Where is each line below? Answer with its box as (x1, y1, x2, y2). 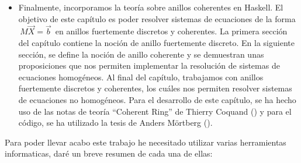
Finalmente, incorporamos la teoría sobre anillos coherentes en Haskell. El (18, 1, 283, 13)
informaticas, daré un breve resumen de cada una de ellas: (5, 147, 213, 160)
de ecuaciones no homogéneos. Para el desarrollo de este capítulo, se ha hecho (18, 93, 296, 105)
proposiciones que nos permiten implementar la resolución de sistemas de (18, 59, 280, 72)
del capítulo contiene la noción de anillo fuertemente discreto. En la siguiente (18, 37, 295, 48)
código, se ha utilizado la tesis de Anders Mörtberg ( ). (18, 116, 213, 129)
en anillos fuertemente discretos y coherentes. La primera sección (55, 25, 288, 37)
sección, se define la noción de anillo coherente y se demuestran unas (18, 48, 264, 60)
